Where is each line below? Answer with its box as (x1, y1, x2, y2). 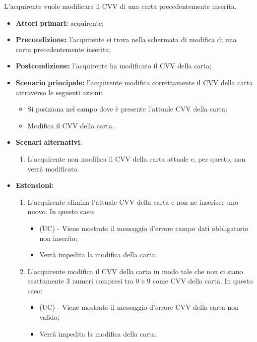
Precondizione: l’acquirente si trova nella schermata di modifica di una (15, 34, 237, 45)
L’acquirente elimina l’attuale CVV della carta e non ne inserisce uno (27, 196, 238, 207)
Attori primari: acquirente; (15, 17, 104, 28)
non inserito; (39, 232, 77, 243)
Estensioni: (15, 180, 54, 190)
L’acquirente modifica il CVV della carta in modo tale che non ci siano (27, 266, 243, 276)
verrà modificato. (27, 163, 79, 173)
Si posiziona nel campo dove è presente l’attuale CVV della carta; (27, 104, 227, 114)
